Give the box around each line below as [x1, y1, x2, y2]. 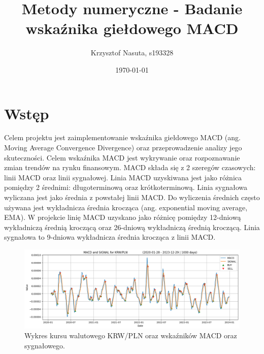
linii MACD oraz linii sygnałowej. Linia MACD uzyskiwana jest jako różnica [4, 172, 242, 182]
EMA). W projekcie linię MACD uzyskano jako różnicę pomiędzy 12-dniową [4, 212, 241, 222]
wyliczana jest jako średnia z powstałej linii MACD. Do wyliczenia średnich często [4, 192, 260, 202]
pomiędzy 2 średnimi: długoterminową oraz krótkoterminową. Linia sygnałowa [4, 182, 247, 192]
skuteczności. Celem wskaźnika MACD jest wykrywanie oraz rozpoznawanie [4, 152, 240, 163]
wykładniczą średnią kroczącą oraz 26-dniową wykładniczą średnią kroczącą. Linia [4, 221, 260, 232]
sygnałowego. [24, 340, 65, 350]
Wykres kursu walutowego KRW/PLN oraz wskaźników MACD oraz [24, 330, 237, 341]
